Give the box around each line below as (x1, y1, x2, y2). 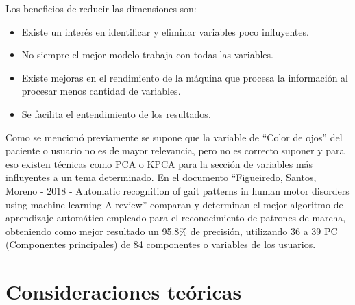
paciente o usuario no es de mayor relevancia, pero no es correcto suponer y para (5, 143, 345, 158)
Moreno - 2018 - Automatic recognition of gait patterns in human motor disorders (5, 183, 350, 197)
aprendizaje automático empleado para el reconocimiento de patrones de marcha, (5, 210, 346, 225)
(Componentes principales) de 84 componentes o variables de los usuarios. (5, 237, 316, 252)
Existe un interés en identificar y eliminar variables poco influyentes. (21, 24, 309, 38)
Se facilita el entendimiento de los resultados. (21, 106, 211, 121)
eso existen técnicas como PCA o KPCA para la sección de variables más (5, 156, 313, 171)
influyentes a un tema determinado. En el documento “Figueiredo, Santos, (5, 170, 317, 184)
